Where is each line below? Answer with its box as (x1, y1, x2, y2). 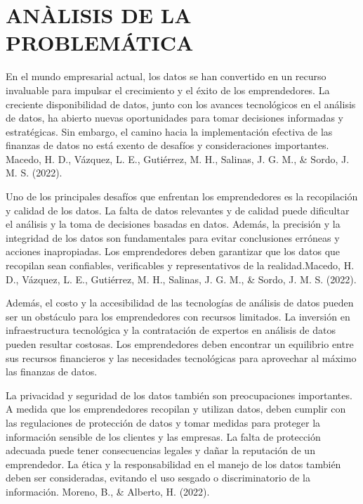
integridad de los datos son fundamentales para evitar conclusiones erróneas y (6, 230, 340, 245)
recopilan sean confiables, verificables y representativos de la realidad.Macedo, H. (6, 258, 355, 273)
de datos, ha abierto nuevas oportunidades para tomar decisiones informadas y (6, 110, 343, 125)
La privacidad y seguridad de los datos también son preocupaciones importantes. (6, 387, 352, 402)
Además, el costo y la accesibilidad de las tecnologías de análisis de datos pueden (6, 295, 354, 310)
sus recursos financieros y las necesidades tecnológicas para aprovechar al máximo (6, 350, 357, 365)
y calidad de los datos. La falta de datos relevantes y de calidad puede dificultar (6, 202, 350, 217)
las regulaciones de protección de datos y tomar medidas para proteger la (6, 415, 321, 429)
